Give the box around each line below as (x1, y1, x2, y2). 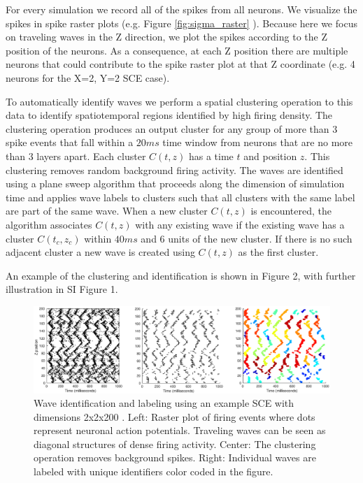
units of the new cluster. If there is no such (168, 231, 353, 245)
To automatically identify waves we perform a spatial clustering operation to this (6, 94, 353, 108)
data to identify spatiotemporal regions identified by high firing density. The (6, 108, 333, 122)
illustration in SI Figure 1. (6, 282, 118, 296)
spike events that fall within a (6, 135, 134, 150)
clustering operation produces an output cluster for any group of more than (6, 121, 329, 136)
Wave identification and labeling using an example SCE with (34, 396, 294, 410)
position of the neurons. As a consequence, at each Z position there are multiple (6, 43, 348, 57)
